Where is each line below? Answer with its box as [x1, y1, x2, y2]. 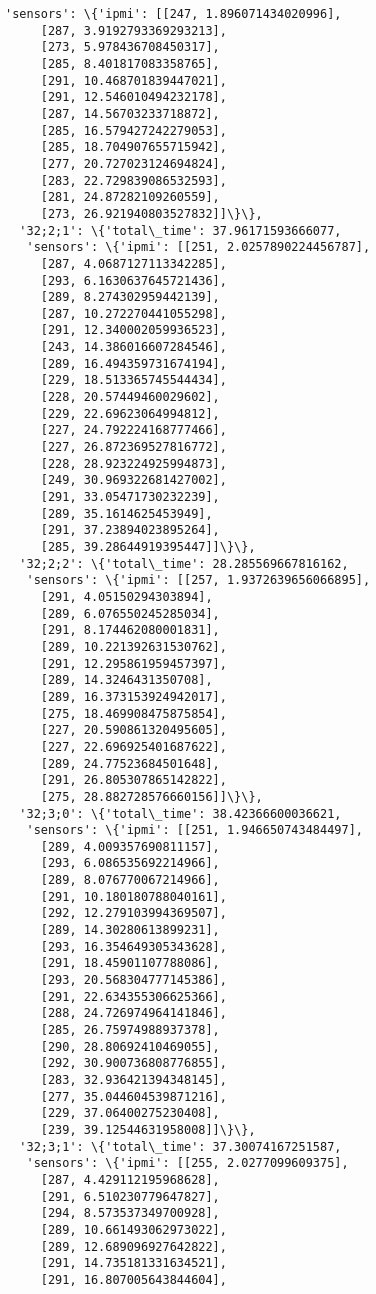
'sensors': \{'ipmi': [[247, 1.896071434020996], [5, 7, 342, 21]
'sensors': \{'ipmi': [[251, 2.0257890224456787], [26, 240, 371, 255]
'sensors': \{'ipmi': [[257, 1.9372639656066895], [26, 573, 371, 588]
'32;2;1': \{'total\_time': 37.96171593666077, [19, 223, 342, 238]
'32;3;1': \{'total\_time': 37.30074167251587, [19, 1139, 342, 1154]
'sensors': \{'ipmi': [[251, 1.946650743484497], [26, 823, 363, 838]
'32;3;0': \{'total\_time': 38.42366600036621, [19, 806, 342, 821]
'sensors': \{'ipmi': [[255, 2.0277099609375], [26, 1156, 349, 1171]
